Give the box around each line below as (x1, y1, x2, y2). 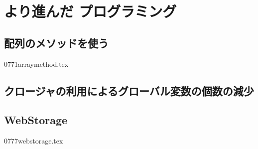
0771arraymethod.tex (4, 58, 69, 69)
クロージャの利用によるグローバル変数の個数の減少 (4, 83, 254, 98)
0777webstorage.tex (4, 136, 63, 146)
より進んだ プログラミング (4, 1, 177, 21)
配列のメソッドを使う (4, 35, 109, 50)
